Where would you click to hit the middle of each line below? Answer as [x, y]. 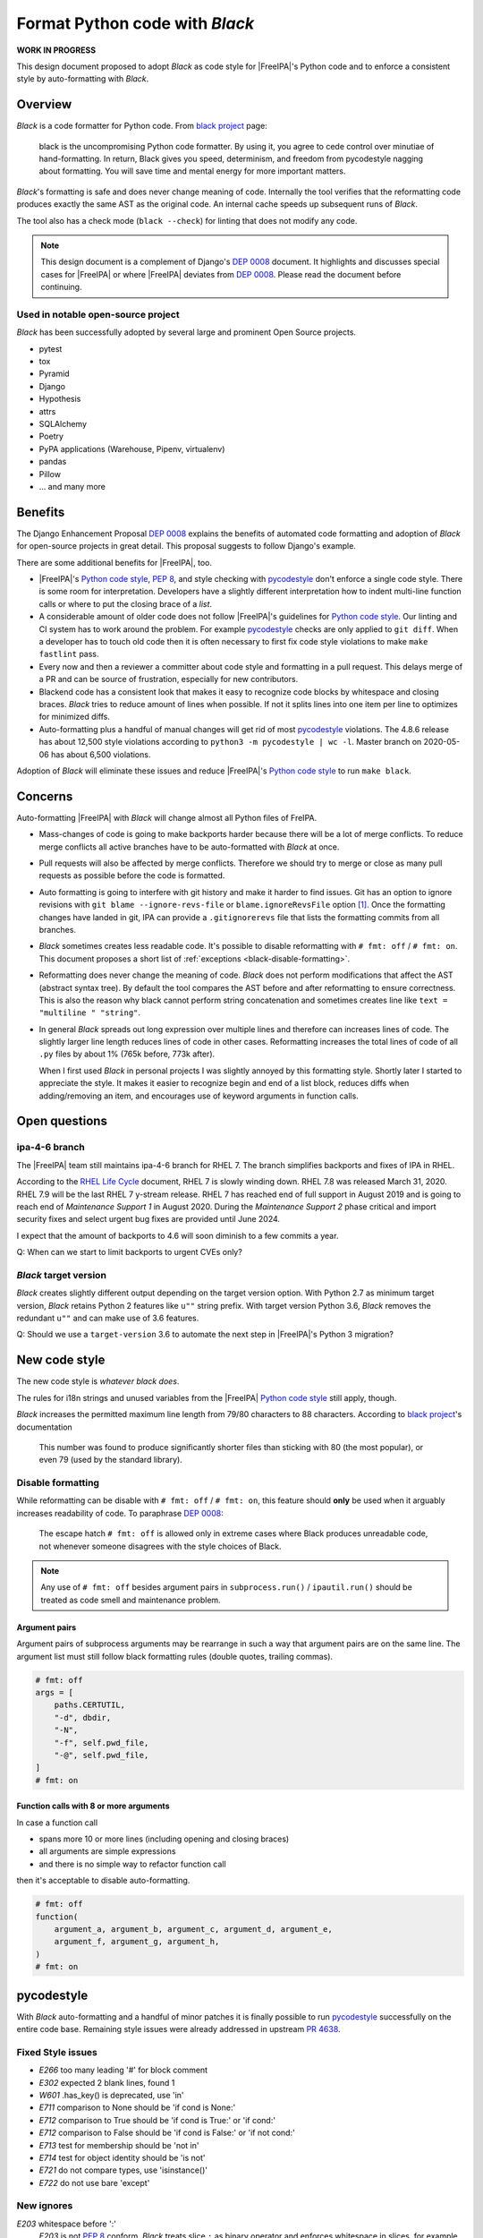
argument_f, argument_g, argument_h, [137, 1942]
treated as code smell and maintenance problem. [131, 1600]
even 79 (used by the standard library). [110, 1460]
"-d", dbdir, [83, 1717]
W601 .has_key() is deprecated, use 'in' [111, 2095]
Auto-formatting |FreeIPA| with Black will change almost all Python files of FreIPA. [167, 817]
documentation [45, 1427]
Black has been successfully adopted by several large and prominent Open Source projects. [186, 332]
